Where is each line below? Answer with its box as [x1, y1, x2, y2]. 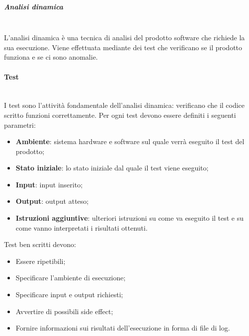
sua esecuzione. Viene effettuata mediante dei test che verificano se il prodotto [4, 42, 243, 52]
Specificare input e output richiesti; [15, 289, 123, 300]
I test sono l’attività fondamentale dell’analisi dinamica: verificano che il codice [4, 100, 245, 110]
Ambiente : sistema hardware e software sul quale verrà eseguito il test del [15, 136, 245, 147]
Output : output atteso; [15, 196, 89, 206]
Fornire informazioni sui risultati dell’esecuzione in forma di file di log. [15, 323, 230, 333]
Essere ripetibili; [15, 255, 66, 266]
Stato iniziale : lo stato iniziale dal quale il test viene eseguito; [15, 163, 209, 173]
